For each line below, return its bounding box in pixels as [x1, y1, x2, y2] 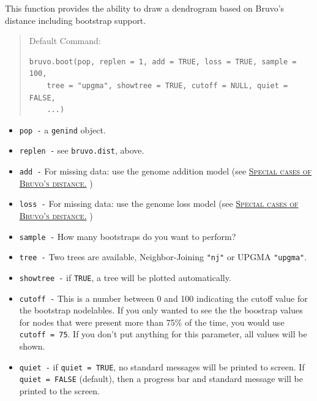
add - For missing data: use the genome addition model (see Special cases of [19, 165, 312, 178]
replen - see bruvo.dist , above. [19, 144, 144, 157]
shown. [19, 340, 45, 353]
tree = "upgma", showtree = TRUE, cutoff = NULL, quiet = [47, 81, 288, 90]
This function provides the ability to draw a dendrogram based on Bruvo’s [5, 2, 285, 14]
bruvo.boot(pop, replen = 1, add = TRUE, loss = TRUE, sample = [29, 57, 297, 66]
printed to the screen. [19, 384, 100, 397]
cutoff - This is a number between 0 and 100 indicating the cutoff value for [19, 291, 308, 304]
